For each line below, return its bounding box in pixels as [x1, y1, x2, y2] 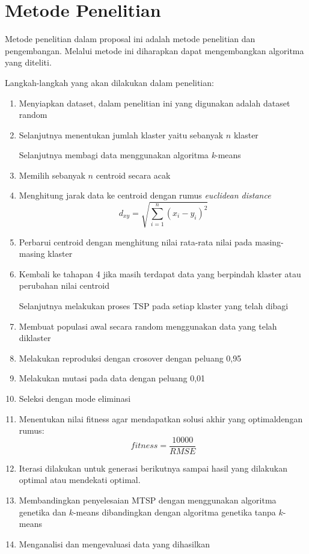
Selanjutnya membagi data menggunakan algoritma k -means [19, 149, 241, 161]
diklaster [19, 331, 51, 344]
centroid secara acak [96, 168, 171, 181]
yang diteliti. [5, 56, 52, 69]
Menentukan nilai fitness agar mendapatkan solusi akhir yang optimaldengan [19, 412, 303, 425]
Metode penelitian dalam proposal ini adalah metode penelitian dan [5, 32, 255, 45]
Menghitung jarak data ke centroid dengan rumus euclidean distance [19, 189, 271, 202]
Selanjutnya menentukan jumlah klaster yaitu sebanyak [19, 128, 224, 141]
